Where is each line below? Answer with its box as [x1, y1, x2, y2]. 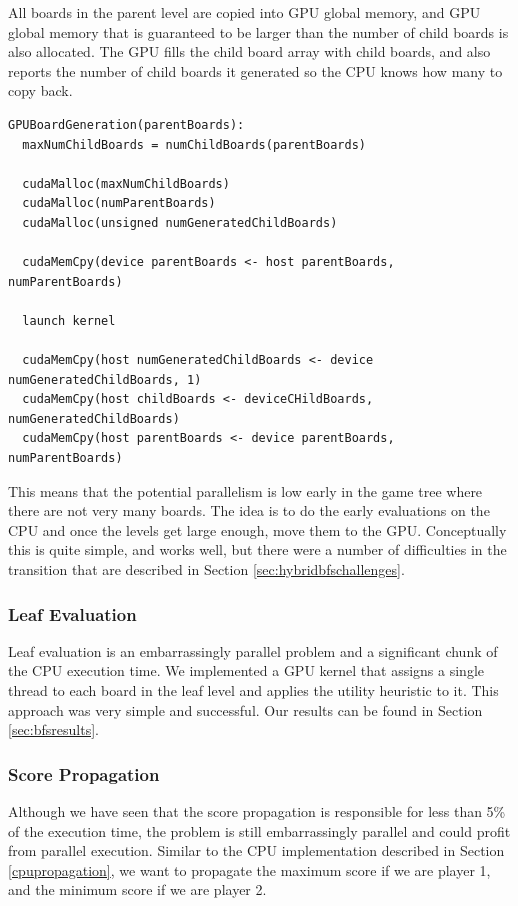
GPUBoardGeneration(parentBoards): [8, 117, 245, 132]
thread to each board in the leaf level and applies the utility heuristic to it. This [8, 680, 499, 701]
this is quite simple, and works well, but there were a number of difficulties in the [8, 539, 507, 560]
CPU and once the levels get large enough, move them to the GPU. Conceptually [8, 519, 507, 540]
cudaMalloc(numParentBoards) [22, 196, 216, 211]
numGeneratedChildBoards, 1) [8, 372, 202, 387]
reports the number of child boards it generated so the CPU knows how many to [8, 60, 503, 81]
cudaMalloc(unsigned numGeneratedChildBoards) [22, 215, 338, 230]
